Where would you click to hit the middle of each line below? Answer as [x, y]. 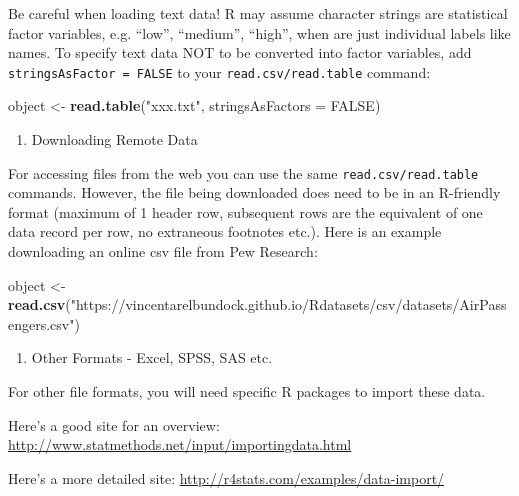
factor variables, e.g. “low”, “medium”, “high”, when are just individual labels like [259, 32]
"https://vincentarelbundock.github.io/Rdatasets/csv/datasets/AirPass [288, 304]
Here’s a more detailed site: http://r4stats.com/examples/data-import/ [226, 477]
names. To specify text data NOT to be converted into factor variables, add [240, 52]
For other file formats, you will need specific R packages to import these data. [247, 391]
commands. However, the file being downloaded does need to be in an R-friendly [254, 192]
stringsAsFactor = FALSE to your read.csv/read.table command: [219, 71]
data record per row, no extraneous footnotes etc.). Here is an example [225, 231]
